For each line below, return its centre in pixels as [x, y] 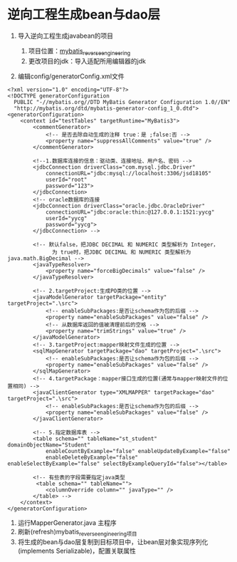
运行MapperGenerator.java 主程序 [67, 522]
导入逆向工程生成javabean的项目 [65, 36]
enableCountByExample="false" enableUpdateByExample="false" [138, 451]
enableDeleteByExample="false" [92, 457]
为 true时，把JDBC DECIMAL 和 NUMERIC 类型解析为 [122, 252]
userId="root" [66, 179]
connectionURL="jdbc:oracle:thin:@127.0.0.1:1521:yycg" [130, 212]
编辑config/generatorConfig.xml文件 [71, 76]
